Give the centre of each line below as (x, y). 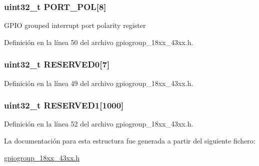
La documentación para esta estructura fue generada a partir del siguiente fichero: (130, 141)
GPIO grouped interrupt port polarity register (75, 25)
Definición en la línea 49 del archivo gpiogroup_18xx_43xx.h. (99, 83)
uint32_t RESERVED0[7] (57, 64)
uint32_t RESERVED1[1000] (64, 105)
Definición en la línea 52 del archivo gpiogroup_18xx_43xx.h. (99, 124)
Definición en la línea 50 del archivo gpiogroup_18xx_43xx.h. (99, 42)
